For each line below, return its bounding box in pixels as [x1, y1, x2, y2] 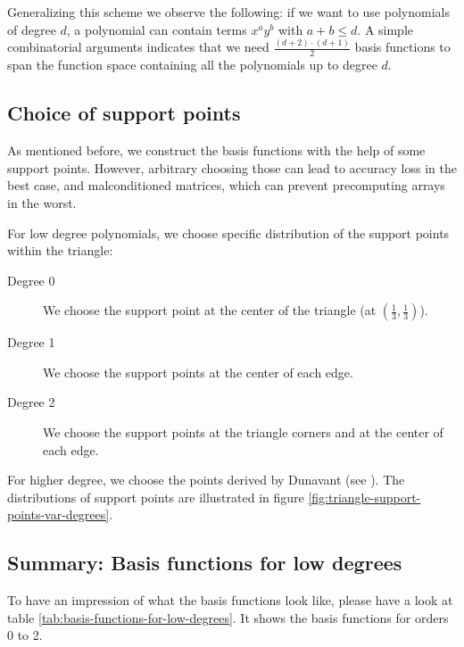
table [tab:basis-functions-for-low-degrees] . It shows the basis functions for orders [7, 608, 449, 626]
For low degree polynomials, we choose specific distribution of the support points [7, 223, 450, 242]
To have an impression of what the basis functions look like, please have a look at [7, 591, 453, 610]
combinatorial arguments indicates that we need [7, 37, 269, 56]
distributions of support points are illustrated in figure [7, 487, 304, 506]
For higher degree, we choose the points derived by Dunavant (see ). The [7, 470, 405, 489]
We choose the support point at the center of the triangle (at [43, 301, 377, 319]
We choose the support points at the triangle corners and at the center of [43, 423, 443, 442]
